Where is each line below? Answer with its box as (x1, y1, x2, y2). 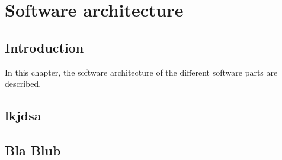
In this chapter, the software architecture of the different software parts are (5, 66, 278, 78)
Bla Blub (5, 141, 61, 159)
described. (5, 77, 41, 90)
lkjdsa (5, 106, 41, 125)
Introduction (5, 38, 84, 56)
